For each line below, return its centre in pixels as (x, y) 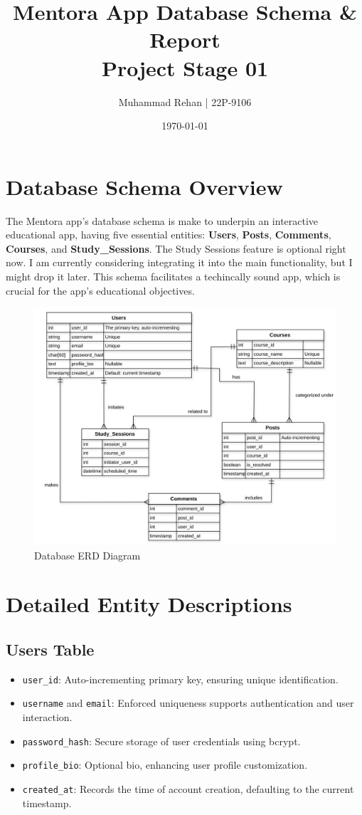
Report (185, 40)
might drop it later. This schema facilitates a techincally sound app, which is (173, 276)
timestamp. (47, 803)
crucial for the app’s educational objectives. (100, 290)
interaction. (47, 717)
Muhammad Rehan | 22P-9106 (185, 101)
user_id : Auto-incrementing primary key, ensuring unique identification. (180, 679)
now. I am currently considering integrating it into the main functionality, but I (179, 262)
